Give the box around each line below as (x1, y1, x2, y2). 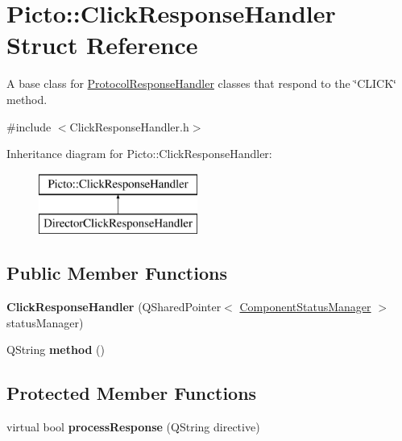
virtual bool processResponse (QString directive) (6, 418, 260, 435)
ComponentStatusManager (239, 298, 371, 315)
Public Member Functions (6, 260, 227, 285)
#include (6, 118, 52, 135)
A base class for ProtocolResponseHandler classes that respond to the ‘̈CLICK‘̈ (6, 75, 397, 92)
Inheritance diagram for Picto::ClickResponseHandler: (6, 145, 272, 162)
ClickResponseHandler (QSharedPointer (6, 298, 222, 315)
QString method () (6, 341, 105, 358)
